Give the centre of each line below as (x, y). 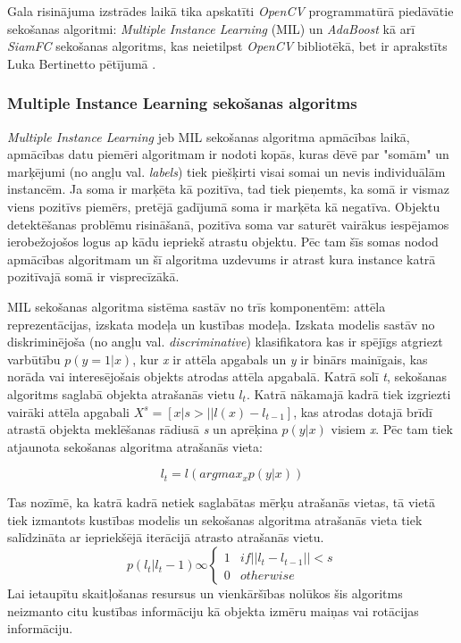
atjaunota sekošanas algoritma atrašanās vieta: (135, 446)
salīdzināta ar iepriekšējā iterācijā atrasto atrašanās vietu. (166, 537)
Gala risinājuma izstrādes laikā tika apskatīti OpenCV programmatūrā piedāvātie (230, 11)
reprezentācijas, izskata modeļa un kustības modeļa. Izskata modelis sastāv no (221, 324)
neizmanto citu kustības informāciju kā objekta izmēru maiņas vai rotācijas (213, 610)
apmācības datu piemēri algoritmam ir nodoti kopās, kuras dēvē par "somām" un (228, 154)
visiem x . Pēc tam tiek (392, 429)
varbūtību (34, 359)
